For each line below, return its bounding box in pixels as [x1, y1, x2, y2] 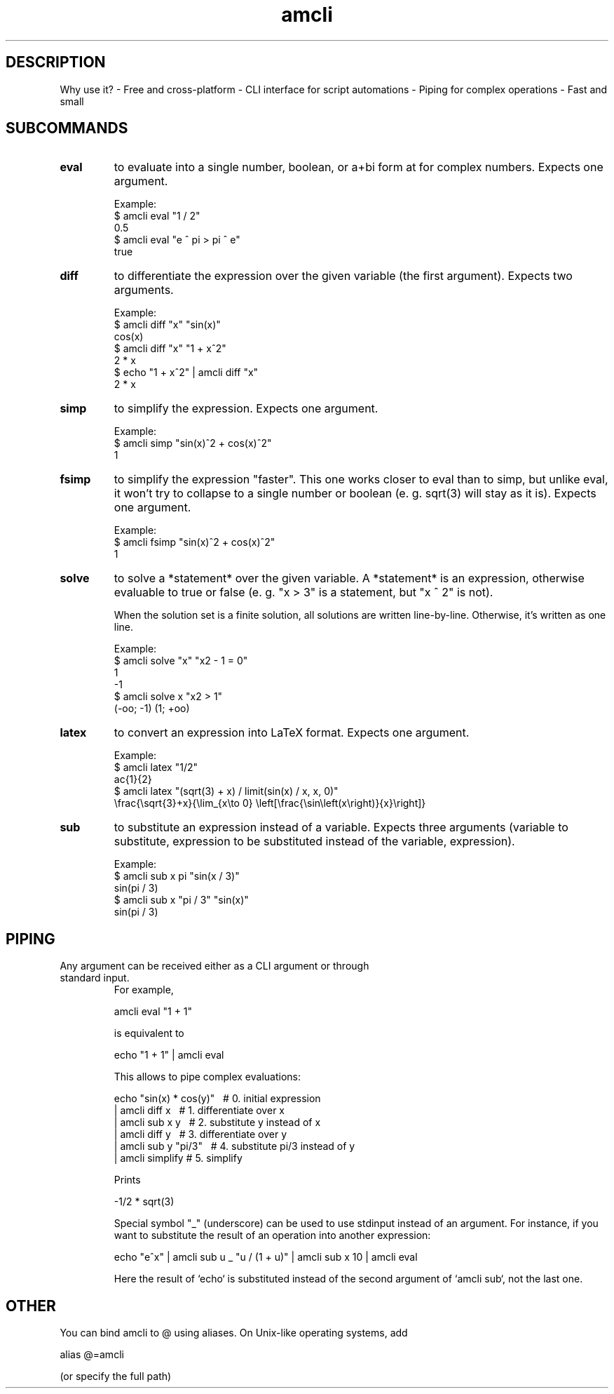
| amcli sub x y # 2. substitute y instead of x [114, 1116, 321, 1129]
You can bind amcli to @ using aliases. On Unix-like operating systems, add [60, 1327, 408, 1339]
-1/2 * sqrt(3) [114, 1195, 175, 1208]
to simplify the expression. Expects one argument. [114, 401, 378, 416]
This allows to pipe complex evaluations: [114, 1071, 301, 1083]
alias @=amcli [60, 1348, 124, 1361]
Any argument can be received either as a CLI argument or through [60, 960, 369, 972]
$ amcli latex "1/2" [114, 761, 198, 774]
